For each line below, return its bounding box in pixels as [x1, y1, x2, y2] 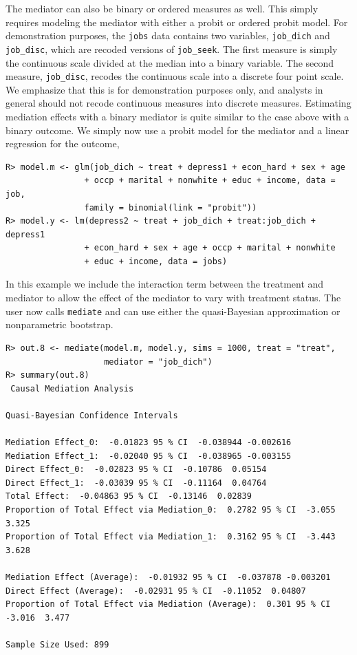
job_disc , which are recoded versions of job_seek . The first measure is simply [6, 41, 338, 56]
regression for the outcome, [6, 136, 120, 151]
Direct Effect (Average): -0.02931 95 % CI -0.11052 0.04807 [6, 586, 306, 596]
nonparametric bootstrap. [6, 317, 113, 332]
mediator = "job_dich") [104, 356, 213, 367]
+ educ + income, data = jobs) [84, 256, 228, 266]
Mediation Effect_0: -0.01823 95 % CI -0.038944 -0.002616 [6, 438, 292, 448]
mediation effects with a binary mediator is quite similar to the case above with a [6, 109, 349, 123]
